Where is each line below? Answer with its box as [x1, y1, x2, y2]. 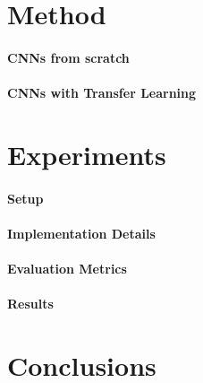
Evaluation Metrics [7, 259, 127, 278]
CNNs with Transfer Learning [7, 83, 197, 102]
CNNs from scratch [7, 48, 130, 66]
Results [7, 294, 54, 313]
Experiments [7, 135, 166, 172]
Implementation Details [7, 223, 156, 242]
